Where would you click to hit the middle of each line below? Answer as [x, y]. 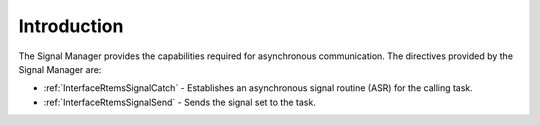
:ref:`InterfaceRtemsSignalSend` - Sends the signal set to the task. [180, 102]
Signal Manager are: [60, 69]
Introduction [71, 26]
